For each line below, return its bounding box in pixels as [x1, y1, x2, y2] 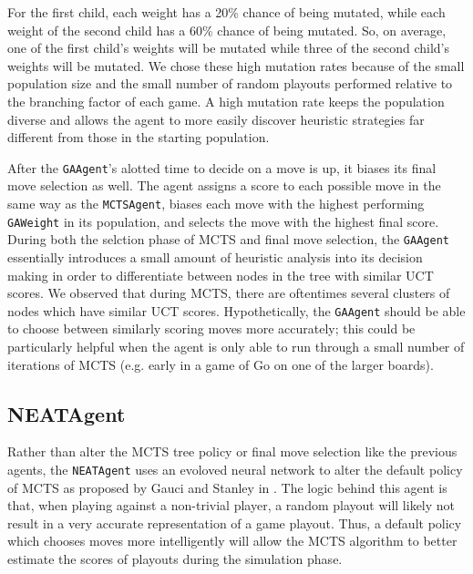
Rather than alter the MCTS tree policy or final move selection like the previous [7, 442, 458, 461]
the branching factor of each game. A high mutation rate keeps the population [7, 91, 445, 110]
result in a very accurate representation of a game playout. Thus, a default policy [7, 513, 462, 532]
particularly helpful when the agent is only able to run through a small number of [7, 337, 465, 355]
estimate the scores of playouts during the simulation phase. [7, 549, 343, 569]
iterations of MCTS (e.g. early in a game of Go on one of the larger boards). [7, 354, 434, 374]
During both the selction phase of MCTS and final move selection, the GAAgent [7, 230, 449, 249]
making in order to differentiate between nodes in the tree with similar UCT [7, 265, 434, 284]
